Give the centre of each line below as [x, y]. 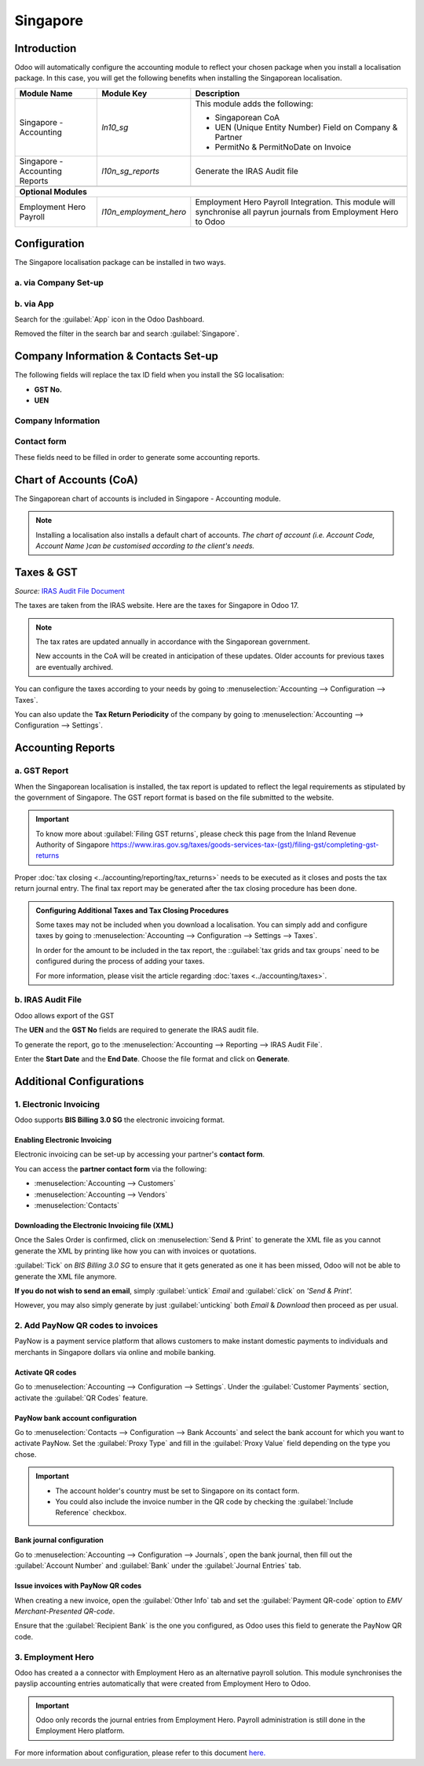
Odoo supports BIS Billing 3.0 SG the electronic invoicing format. [120, 1120]
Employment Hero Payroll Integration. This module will [295, 202]
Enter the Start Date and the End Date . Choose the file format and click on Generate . [152, 1058]
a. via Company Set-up [59, 283]
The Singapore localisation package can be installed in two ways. [121, 263]
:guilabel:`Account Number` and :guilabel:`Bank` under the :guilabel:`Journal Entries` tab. [158, 1565]
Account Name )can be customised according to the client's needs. [145, 546]
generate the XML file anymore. [66, 1276]
